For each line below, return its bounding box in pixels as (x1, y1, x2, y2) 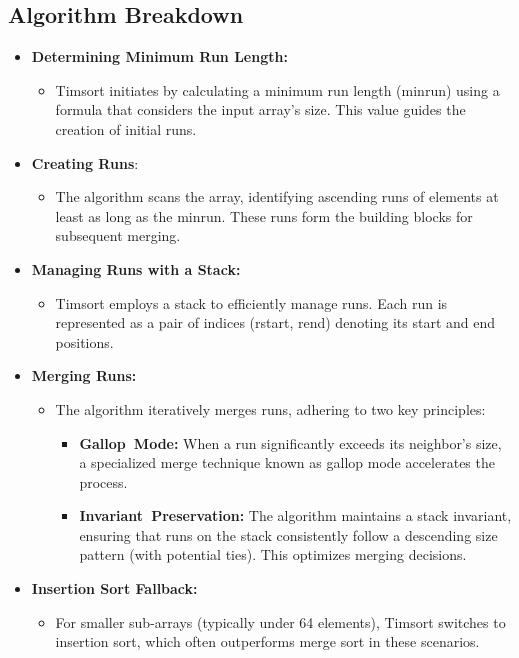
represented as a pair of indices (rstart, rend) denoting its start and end (55, 312, 496, 333)
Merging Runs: (31, 365, 137, 386)
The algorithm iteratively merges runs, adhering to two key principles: (55, 398, 486, 419)
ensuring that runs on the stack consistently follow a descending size (79, 524, 498, 545)
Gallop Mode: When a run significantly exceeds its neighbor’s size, (79, 432, 502, 453)
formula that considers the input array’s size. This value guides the (55, 99, 466, 120)
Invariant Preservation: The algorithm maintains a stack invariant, (79, 505, 512, 526)
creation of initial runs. (55, 118, 197, 139)
